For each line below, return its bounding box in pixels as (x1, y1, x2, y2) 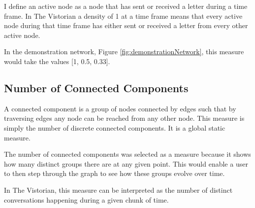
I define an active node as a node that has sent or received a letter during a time (4, 1, 248, 11)
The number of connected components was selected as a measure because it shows (4, 149, 251, 159)
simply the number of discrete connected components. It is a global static (4, 122, 225, 133)
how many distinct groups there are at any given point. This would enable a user (4, 158, 248, 169)
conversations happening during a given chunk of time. (4, 194, 169, 205)
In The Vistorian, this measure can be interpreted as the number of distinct (4, 184, 233, 195)
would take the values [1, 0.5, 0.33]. (4, 56, 110, 66)
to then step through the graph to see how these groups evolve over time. (4, 168, 225, 178)
